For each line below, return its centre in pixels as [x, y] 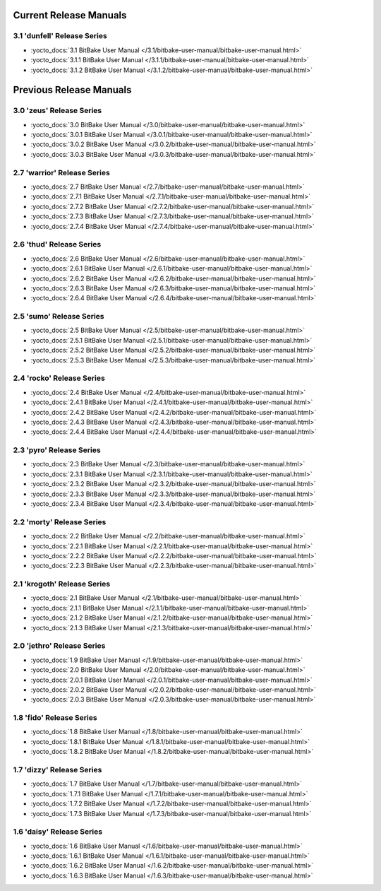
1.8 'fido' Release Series [55, 718]
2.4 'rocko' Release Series [59, 378]
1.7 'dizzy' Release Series [58, 770]
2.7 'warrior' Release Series [62, 172]
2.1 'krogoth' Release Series [62, 584]
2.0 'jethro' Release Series [59, 646]
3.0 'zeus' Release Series [58, 111]
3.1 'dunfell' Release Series [60, 36]
